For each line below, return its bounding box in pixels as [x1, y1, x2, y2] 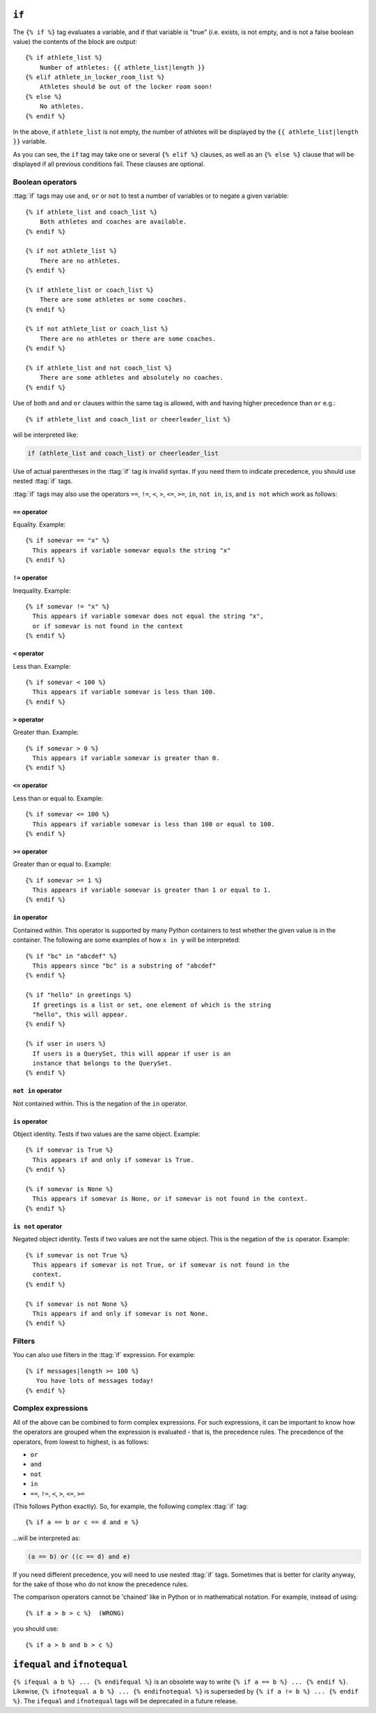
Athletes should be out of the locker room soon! [39, 83, 212, 91]
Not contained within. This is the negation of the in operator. [13, 1099, 188, 1108]
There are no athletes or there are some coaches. [39, 334, 217, 343]
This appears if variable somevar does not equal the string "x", [32, 612, 264, 620]
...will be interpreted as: [13, 1533, 81, 1542]
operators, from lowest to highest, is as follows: [13, 1437, 149, 1445]
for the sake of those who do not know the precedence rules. [13, 1580, 189, 1588]
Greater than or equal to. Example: [13, 860, 111, 869]
